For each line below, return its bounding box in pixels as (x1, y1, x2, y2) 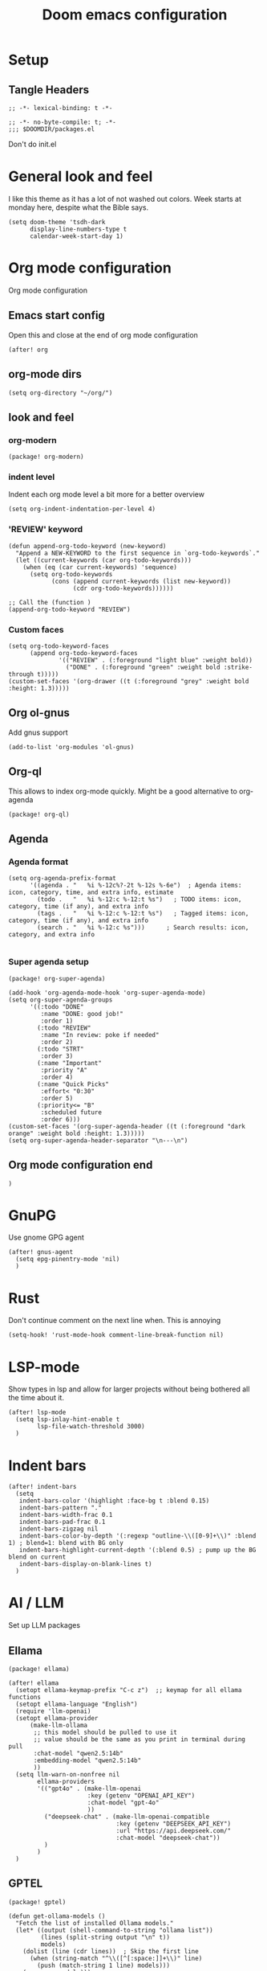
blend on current (8, 1553, 67, 1561)
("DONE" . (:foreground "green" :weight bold (65, 663, 220, 672)
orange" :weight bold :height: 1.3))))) (8, 1129, 146, 1137)
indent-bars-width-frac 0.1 (18, 1511, 113, 1519)
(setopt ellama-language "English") (15, 1700, 138, 1708)
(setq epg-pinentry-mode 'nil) (15, 1256, 120, 1264)
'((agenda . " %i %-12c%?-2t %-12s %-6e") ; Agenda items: (29, 882, 242, 890)
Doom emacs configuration (42, 6, 228, 24)
